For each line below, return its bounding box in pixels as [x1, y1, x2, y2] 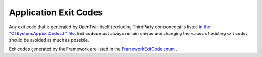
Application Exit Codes [9, 7, 103, 18]
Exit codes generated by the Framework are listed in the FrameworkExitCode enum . [9, 46, 177, 52]
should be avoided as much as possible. [9, 37, 89, 43]
